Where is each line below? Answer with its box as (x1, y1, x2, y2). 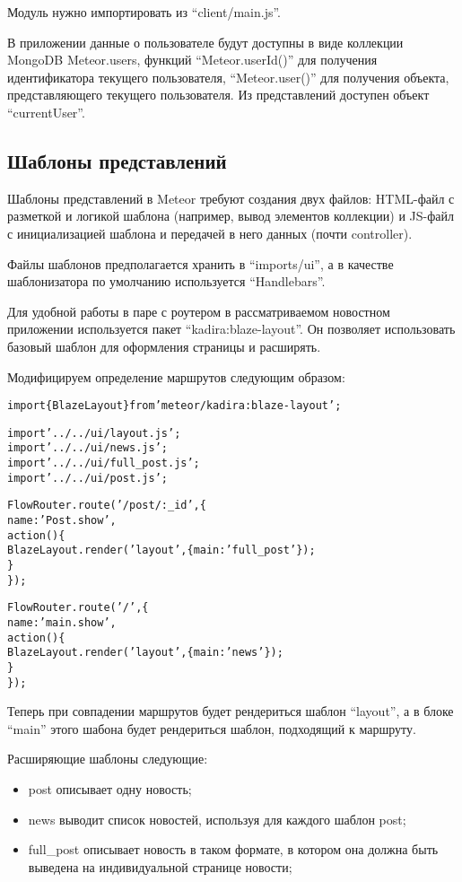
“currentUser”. (7, 102, 85, 121)
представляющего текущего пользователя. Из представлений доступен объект (7, 85, 430, 104)
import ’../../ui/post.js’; (7, 471, 168, 485)
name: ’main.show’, (7, 616, 117, 629)
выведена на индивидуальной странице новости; (28, 857, 292, 876)
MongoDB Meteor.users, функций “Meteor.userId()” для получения (7, 50, 378, 69)
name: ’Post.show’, (7, 514, 117, 528)
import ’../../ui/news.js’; (7, 441, 168, 455)
